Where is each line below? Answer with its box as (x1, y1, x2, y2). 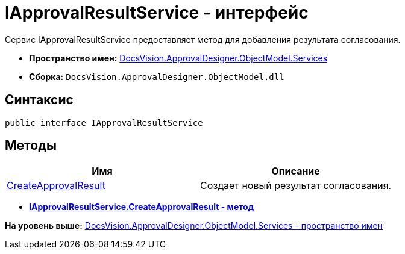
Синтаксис (5, 92, 74, 108)
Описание (271, 165, 320, 178)
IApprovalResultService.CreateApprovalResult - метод (29, 202, 254, 212)
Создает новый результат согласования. (200, 179, 392, 192)
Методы (5, 138, 57, 153)
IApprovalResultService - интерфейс (5, 2, 309, 23)
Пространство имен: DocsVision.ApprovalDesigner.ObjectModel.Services (29, 52, 328, 63)
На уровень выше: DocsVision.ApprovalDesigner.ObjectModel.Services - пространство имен (5, 220, 383, 231)
